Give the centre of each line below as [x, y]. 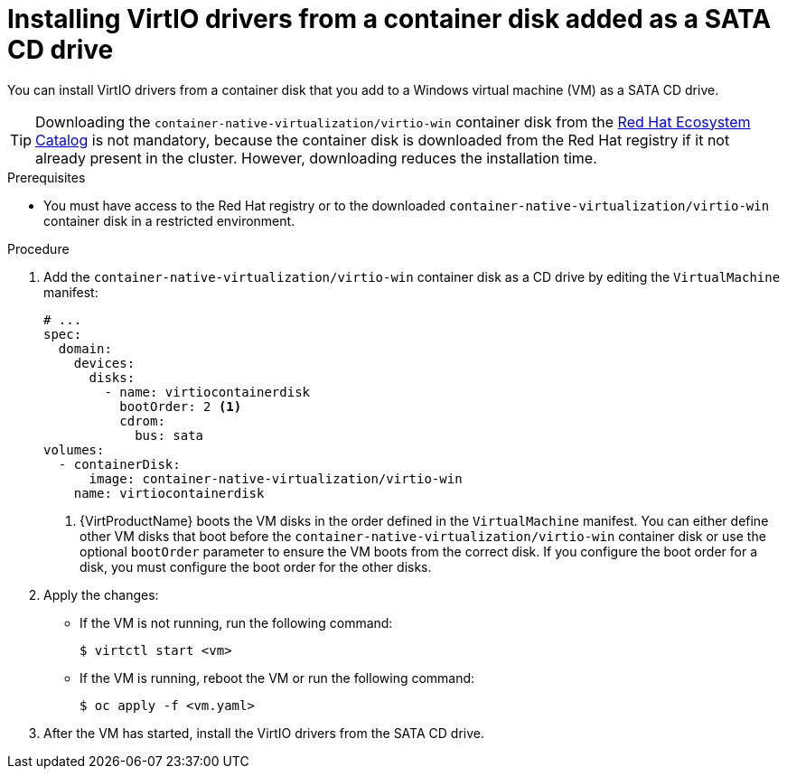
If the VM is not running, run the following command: [236, 622]
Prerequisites [47, 177]
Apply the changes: [101, 594]
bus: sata [169, 435]
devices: [104, 363]
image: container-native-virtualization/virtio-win [276, 478]
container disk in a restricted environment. [169, 220]
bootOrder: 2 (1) [181, 406]
